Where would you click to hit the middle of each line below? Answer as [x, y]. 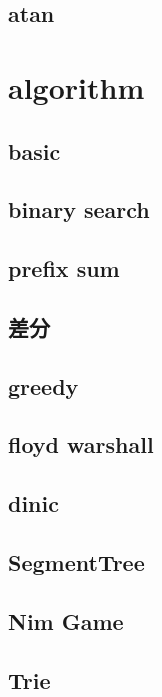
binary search [79, 209]
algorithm [76, 86]
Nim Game [66, 620]
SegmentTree [76, 562]
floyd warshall [81, 444]
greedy [43, 385]
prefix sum [64, 268]
